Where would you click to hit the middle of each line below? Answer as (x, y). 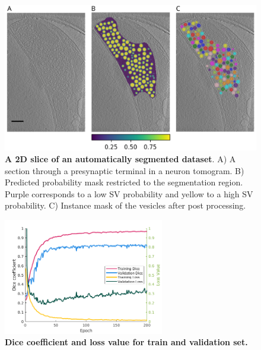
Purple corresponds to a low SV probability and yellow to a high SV (129, 193)
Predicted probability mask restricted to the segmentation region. (124, 182)
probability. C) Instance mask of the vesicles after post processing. (125, 205)
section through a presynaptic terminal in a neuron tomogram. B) (125, 170)
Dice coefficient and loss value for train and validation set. (126, 342)
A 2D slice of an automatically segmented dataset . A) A (120, 158)
